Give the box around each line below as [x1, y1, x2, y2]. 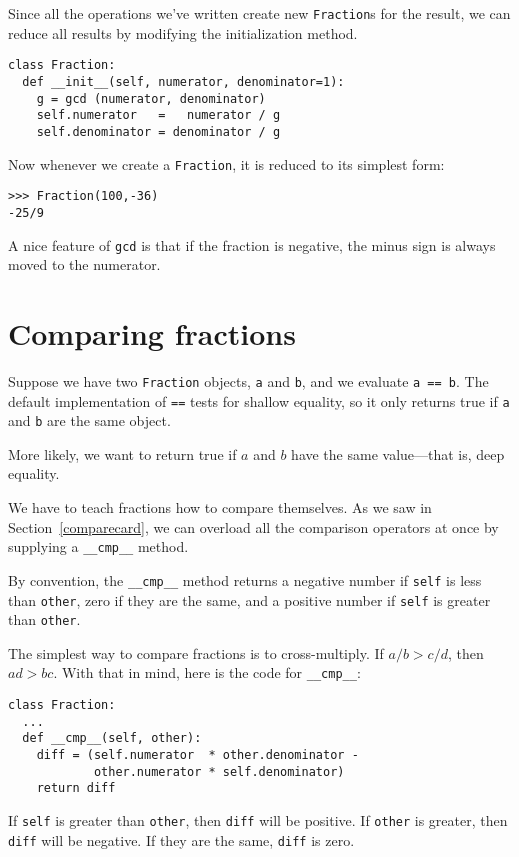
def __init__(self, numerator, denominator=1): [22, 74, 345, 89]
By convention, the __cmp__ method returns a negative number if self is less [8, 569, 482, 590]
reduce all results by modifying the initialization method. [8, 22, 358, 43]
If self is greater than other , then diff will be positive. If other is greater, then [8, 810, 508, 831]
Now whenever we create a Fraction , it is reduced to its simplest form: [8, 153, 445, 174]
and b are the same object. [8, 410, 171, 431]
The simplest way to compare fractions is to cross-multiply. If [8, 642, 384, 663]
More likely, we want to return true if [8, 443, 237, 464]
